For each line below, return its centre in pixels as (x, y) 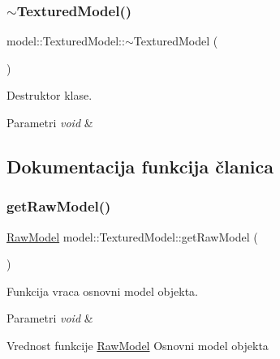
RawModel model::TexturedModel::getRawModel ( (132, 236)
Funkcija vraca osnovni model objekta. (103, 291)
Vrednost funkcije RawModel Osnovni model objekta (138, 345)
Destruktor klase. (50, 95)
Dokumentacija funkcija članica (140, 166)
